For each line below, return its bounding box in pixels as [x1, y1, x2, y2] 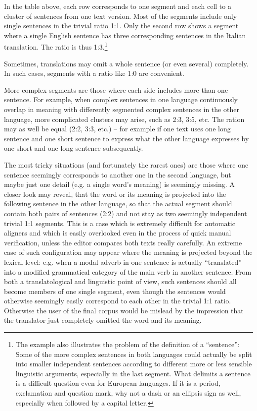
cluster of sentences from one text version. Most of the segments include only [4, 10, 237, 21]
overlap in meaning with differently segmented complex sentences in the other [4, 104, 239, 114]
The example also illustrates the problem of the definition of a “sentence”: [15, 339, 240, 350]
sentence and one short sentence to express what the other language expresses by [4, 133, 249, 143]
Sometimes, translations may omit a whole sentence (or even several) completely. [4, 58, 249, 68]
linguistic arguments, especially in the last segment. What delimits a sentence [15, 368, 251, 378]
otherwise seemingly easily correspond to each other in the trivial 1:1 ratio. [4, 295, 231, 306]
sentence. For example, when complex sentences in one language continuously [4, 94, 238, 105]
